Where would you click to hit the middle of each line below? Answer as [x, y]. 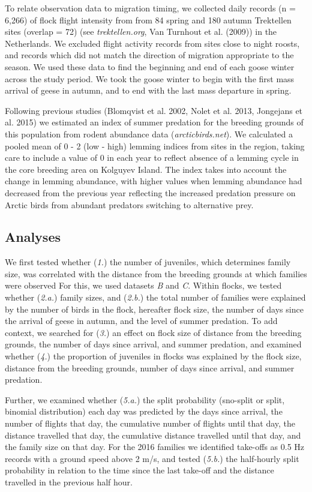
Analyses [33, 237]
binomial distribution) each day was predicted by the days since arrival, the [144, 411]
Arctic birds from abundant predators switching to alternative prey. [129, 204]
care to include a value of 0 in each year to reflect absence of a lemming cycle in [152, 157]
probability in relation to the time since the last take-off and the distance [139, 470]
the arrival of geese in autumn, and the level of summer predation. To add [141, 321]
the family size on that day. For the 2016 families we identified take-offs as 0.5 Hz [155, 447]
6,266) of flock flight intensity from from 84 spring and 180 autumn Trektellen [148, 19]
